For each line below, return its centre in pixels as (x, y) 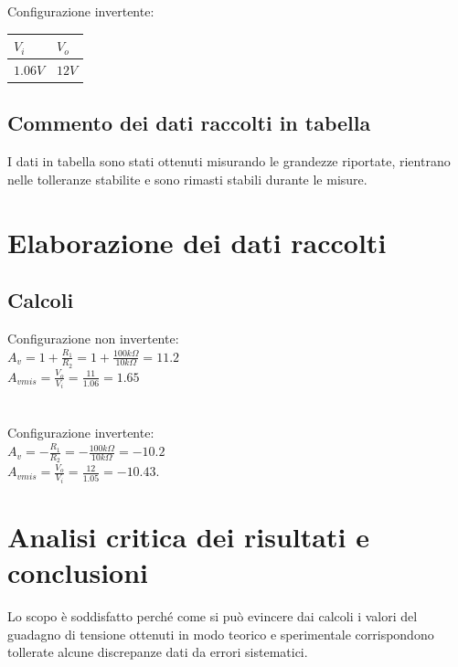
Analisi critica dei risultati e (188, 536)
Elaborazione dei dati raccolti (197, 242)
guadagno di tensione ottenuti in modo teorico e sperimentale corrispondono (221, 634)
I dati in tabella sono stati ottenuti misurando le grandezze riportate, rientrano (229, 161)
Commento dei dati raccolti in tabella (189, 123)
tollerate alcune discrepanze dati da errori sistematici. (158, 652)
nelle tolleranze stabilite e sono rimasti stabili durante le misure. (187, 179)
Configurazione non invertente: (93, 338)
